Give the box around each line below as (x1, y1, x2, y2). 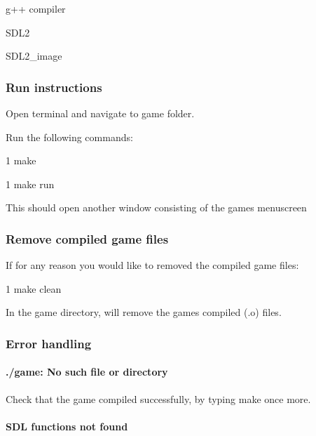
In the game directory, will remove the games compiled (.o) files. (6, 305, 282, 319)
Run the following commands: (6, 129, 133, 144)
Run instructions (6, 78, 102, 95)
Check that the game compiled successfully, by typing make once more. (6, 391, 311, 406)
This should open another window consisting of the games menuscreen (6, 200, 307, 215)
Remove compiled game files (6, 230, 169, 247)
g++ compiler (6, 1, 66, 15)
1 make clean (6, 281, 62, 296)
